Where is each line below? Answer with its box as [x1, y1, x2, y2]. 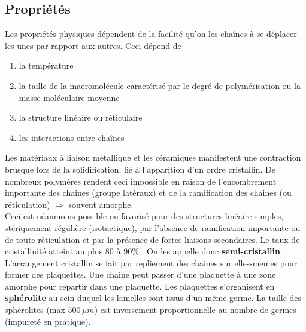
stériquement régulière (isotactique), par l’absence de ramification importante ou [5, 221, 301, 233]
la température [19, 59, 74, 72]
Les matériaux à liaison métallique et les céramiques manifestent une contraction [5, 151, 301, 164]
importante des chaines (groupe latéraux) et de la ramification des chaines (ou [5, 186, 292, 199]
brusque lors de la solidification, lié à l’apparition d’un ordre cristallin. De [5, 162, 275, 175]
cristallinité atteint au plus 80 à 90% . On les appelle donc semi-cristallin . [5, 245, 283, 257]
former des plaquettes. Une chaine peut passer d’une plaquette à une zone [5, 268, 276, 281]
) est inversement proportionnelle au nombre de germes [94, 303, 296, 316]
